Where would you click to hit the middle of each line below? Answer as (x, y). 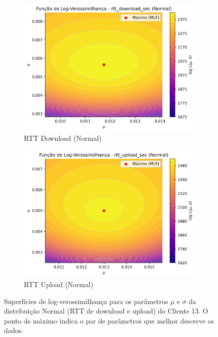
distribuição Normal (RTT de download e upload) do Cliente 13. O (106, 311)
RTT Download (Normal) (63, 138)
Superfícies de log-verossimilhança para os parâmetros (86, 301)
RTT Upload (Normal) (59, 284)
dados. (14, 330)
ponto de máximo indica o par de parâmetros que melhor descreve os (109, 320)
